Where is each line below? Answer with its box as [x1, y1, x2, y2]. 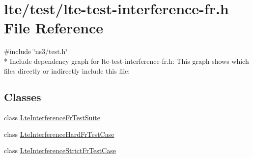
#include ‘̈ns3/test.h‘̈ [4, 46, 68, 56]
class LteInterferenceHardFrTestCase [4, 129, 114, 139]
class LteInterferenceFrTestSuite [4, 112, 100, 123]
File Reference [4, 18, 104, 38]
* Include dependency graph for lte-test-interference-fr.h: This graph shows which [4, 55, 249, 66]
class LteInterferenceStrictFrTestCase [4, 145, 116, 156]
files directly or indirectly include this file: [4, 65, 130, 76]
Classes [4, 89, 41, 105]
